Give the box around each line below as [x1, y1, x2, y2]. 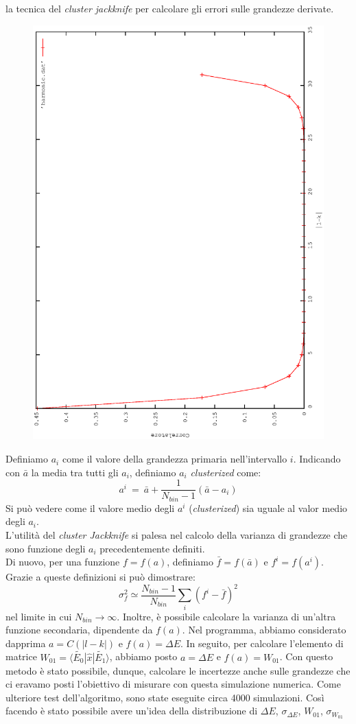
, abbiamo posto [109, 649, 178, 664]
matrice [5, 649, 37, 664]
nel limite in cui [5, 609, 72, 623]
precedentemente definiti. [99, 541, 205, 555]
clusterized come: [190, 465, 261, 479]
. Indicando [293, 452, 341, 466]
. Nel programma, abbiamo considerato [182, 622, 346, 637]
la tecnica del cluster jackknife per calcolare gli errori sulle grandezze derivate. [5, 1, 334, 15]
